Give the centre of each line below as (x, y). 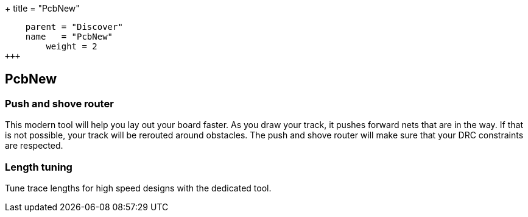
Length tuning (39, 167)
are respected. (34, 146)
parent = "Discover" (74, 27)
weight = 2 (72, 46)
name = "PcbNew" (69, 37)
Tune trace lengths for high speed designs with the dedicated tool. (138, 188)
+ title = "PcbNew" (42, 8)
